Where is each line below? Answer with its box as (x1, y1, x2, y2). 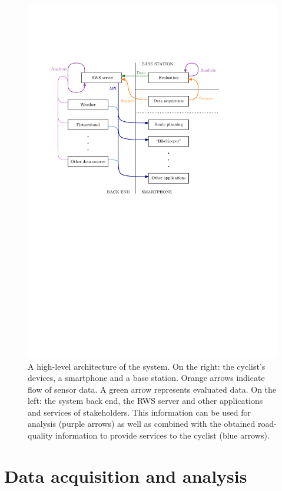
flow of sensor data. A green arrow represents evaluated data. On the (28, 383, 277, 395)
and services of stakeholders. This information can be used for (28, 406, 251, 418)
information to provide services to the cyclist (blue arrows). (55, 429, 270, 442)
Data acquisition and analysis (4, 463, 247, 487)
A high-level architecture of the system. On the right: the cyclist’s (28, 360, 266, 372)
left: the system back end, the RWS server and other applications (28, 394, 263, 407)
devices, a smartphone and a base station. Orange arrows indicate (28, 371, 265, 384)
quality (28, 429, 53, 442)
